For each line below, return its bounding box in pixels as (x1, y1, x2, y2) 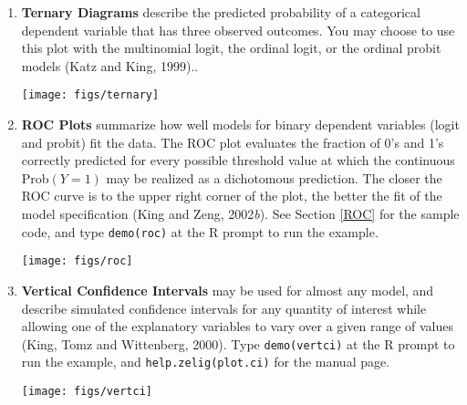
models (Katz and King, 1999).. (21, 56, 199, 75)
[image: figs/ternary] (21, 88, 160, 102)
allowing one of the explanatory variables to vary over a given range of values (21, 317, 454, 336)
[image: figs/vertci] (21, 385, 152, 398)
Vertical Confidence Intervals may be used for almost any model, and (21, 280, 434, 299)
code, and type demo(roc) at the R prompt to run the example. (21, 222, 379, 241)
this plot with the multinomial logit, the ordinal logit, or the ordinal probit (21, 38, 441, 57)
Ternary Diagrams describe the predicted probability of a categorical (21, 3, 420, 21)
